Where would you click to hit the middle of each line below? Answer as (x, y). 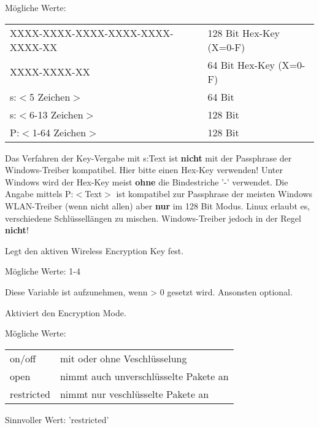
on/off (23, 358)
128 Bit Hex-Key (244, 33)
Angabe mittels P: (39, 194)
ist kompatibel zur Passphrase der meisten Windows (214, 194)
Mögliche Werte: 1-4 (43, 271)
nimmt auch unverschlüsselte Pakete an (144, 376)
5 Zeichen (50, 96)
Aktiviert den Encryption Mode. (66, 312)
